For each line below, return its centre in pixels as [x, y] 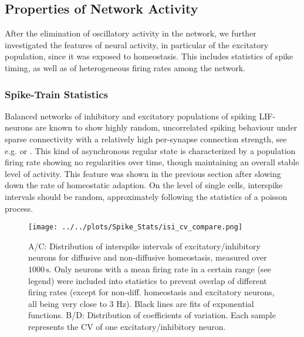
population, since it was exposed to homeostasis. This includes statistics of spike [149, 56]
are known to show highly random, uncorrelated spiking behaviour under [166, 127]
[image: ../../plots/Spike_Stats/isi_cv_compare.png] [136, 227]
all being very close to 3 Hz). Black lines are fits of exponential [141, 303]
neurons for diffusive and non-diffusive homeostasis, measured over [148, 257]
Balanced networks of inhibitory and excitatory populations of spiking [131, 116]
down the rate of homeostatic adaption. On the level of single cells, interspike [144, 185]
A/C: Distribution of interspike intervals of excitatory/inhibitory [144, 246]
